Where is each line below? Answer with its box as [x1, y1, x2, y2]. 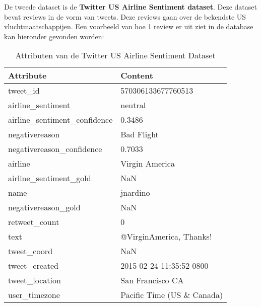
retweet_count [8, 216, 59, 228]
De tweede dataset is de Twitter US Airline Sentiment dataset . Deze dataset [4, 2, 257, 12]
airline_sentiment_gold [8, 172, 91, 184]
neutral [120, 99, 146, 111]
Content [120, 69, 153, 82]
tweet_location [8, 274, 61, 286]
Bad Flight [120, 128, 159, 140]
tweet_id [8, 85, 40, 97]
